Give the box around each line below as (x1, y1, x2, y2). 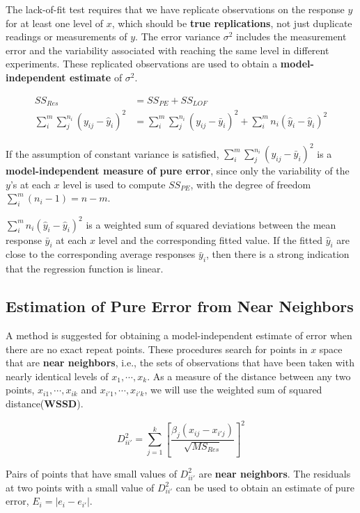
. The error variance (135, 29, 220, 44)
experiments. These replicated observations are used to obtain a (6, 56, 278, 71)
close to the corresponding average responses (6, 247, 196, 261)
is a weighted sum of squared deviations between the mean (86, 217, 336, 231)
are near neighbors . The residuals (198, 466, 351, 480)
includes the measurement (235, 29, 347, 44)
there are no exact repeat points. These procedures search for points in (6, 341, 308, 356)
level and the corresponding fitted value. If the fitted (98, 232, 322, 247)
